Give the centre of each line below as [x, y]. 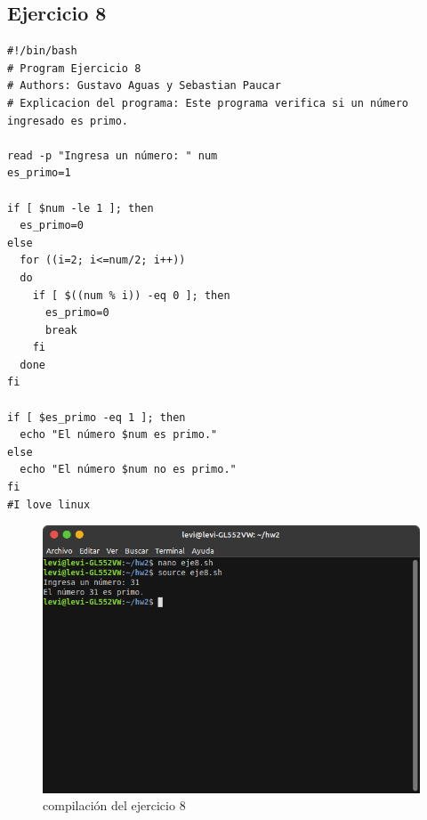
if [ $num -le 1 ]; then [81, 208]
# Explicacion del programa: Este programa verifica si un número [208, 103]
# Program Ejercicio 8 [74, 68]
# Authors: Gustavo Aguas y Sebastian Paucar [144, 86]
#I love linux [49, 504]
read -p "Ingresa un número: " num [113, 155]
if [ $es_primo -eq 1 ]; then [97, 417]
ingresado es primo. [68, 121]
